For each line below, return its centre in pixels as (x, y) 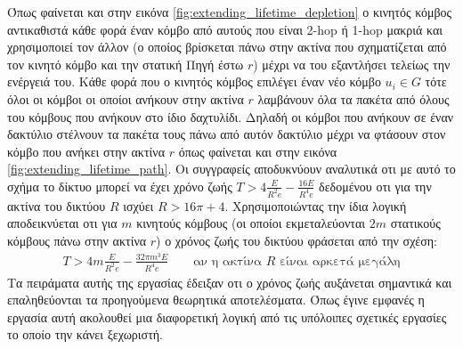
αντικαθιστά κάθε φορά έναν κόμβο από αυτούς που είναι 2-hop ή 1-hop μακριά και (225, 29)
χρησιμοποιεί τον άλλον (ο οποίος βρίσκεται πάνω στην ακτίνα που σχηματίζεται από (227, 47)
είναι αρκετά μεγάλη (340, 261)
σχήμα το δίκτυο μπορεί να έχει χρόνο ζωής (120, 186)
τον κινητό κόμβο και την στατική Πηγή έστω (126, 64)
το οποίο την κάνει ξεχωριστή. (85, 334)
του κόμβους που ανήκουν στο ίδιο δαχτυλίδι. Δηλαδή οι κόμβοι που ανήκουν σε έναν (231, 116)
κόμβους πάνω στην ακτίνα (77, 240)
